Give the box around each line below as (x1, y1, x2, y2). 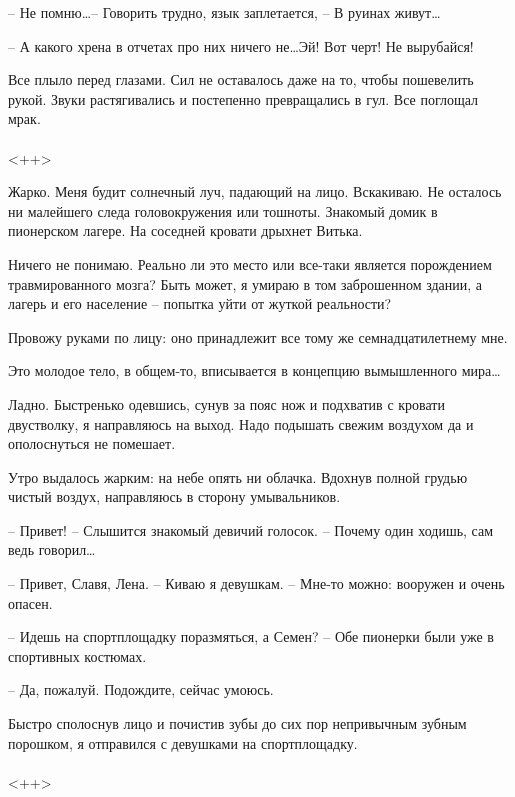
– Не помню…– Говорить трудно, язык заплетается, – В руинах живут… (8, 2, 441, 22)
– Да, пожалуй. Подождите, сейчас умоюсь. (8, 679, 274, 700)
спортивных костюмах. (8, 645, 147, 666)
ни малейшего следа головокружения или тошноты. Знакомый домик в (8, 200, 438, 221)
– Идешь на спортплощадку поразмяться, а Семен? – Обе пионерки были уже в (8, 626, 494, 647)
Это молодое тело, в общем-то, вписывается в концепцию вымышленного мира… (8, 360, 501, 381)
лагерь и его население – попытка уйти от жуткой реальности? (8, 293, 392, 314)
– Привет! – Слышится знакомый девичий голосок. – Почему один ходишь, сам (8, 519, 494, 540)
